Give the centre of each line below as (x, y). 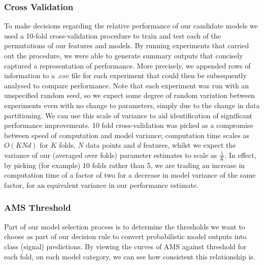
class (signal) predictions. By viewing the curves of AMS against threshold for (125, 246)
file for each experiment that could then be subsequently (159, 75)
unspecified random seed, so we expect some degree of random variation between (129, 95)
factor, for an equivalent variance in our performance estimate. (101, 185)
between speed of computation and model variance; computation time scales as (127, 135)
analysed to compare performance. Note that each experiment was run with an (127, 85)
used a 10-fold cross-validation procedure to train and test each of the (113, 35)
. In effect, (240, 155)
